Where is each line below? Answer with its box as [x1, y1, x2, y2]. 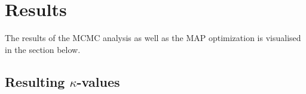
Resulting [5, 72, 65, 90]
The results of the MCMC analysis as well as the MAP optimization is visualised [5, 32, 301, 44]
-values [76, 72, 120, 90]
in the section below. [5, 43, 81, 55]
